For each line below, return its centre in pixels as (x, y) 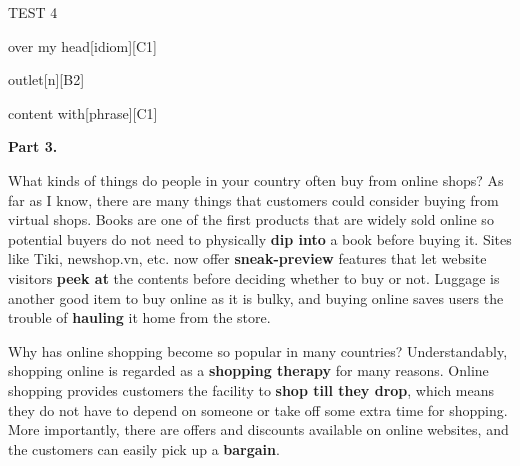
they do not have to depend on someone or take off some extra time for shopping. (258, 409)
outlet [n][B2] (46, 79)
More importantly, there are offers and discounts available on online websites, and (258, 429)
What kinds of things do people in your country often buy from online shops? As (256, 179)
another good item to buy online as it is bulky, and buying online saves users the (256, 297)
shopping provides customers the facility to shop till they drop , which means (251, 389)
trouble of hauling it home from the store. (139, 317)
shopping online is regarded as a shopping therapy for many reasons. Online (248, 370)
